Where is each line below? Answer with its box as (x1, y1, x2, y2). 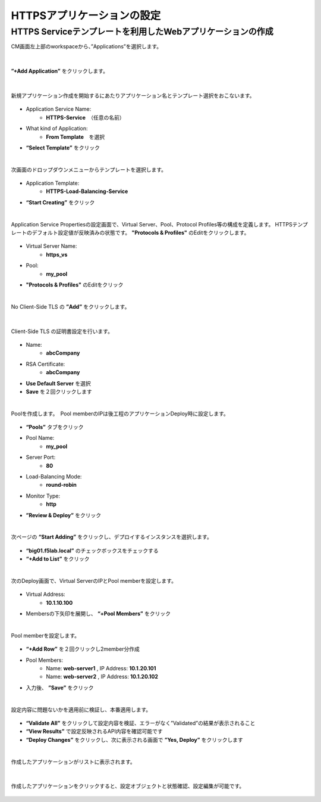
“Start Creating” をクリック (26, 198, 95, 206)
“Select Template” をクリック (26, 144, 100, 151)
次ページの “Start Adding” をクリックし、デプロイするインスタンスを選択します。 (11, 533, 212, 540)
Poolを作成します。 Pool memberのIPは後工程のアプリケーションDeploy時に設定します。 (11, 410, 229, 417)
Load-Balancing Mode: (26, 473, 82, 480)
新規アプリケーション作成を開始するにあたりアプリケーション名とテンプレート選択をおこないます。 (11, 92, 255, 99)
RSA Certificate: (26, 360, 65, 368)
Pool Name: (26, 434, 55, 442)
